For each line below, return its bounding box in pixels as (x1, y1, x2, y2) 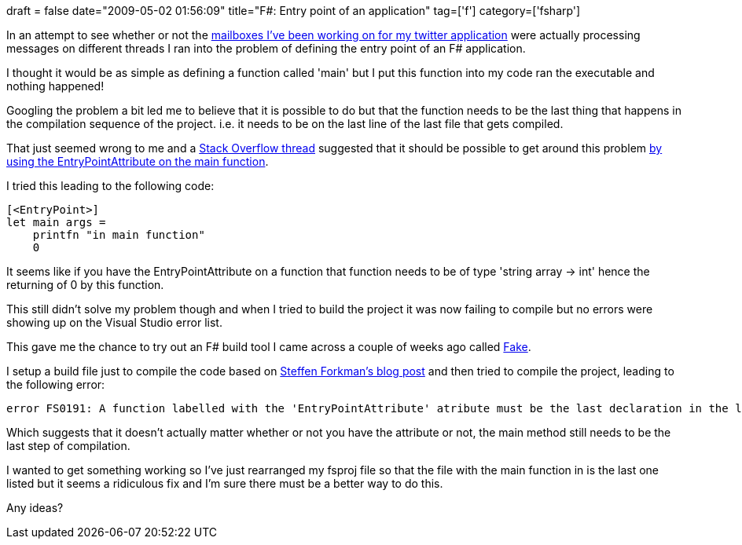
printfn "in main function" (32, 229, 205, 241)
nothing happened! (6, 79, 105, 93)
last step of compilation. (6, 439, 130, 452)
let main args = (6, 216, 106, 229)
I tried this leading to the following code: (6, 179, 215, 192)
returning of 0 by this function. (6, 278, 164, 291)
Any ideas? (6, 501, 64, 514)
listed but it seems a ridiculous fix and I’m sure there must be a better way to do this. (6, 477, 443, 490)
